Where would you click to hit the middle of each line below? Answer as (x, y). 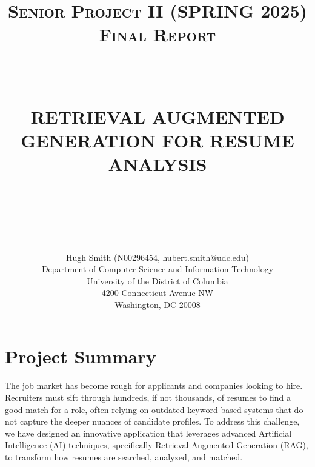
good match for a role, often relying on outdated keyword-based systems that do (154, 409)
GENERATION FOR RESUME (157, 140)
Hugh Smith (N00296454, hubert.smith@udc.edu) (157, 257)
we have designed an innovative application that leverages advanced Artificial (148, 433)
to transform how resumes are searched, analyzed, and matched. (124, 456)
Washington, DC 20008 (157, 304)
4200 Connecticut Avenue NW (157, 293)
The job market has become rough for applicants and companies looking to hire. (154, 385)
